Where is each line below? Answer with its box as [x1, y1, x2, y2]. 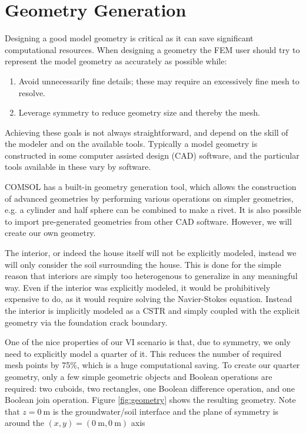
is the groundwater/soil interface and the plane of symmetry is [52, 405, 279, 417]
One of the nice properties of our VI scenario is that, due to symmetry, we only [5, 336, 291, 348]
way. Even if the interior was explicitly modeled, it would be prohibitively [5, 281, 271, 293]
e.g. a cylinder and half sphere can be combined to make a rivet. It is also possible [5, 204, 301, 216]
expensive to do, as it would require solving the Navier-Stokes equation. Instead [5, 293, 292, 305]
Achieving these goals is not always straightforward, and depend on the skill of [5, 126, 288, 138]
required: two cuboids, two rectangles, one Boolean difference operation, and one [5, 382, 295, 394]
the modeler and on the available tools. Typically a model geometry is [5, 137, 258, 150]
